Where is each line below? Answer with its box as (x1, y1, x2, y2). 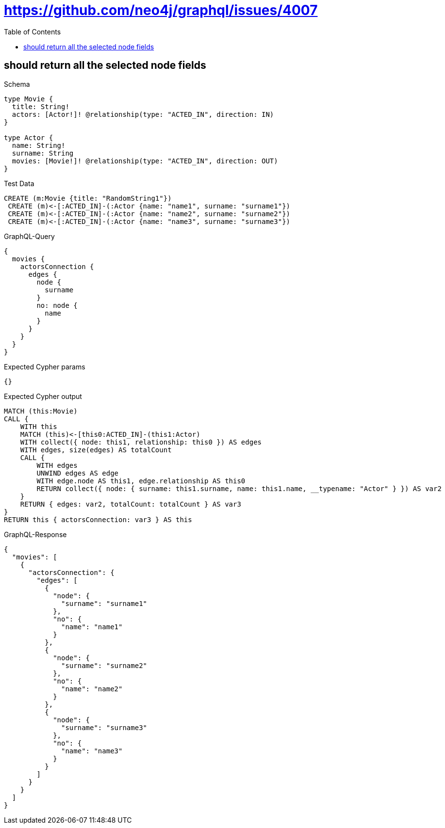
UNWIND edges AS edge (36, 469, 119, 477)
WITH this (20, 422, 57, 430)
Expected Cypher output (4, 392, 82, 400)
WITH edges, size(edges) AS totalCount (20, 446, 172, 454)
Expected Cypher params (4, 362, 85, 371)
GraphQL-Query (4, 232, 55, 240)
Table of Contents (4, 27, 61, 36)
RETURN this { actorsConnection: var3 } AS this (4, 515, 192, 524)
